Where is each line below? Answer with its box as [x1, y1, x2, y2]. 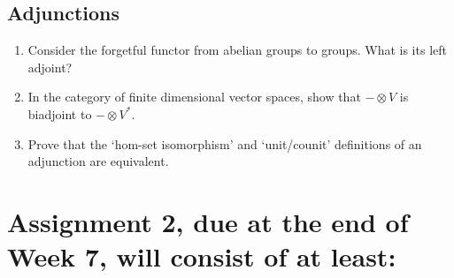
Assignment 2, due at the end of [7, 203, 409, 239]
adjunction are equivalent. [27, 152, 169, 170]
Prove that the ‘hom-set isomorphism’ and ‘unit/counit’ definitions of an [27, 134, 422, 153]
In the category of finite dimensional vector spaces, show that [27, 87, 361, 106]
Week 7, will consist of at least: [7, 238, 396, 274]
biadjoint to [27, 104, 92, 123]
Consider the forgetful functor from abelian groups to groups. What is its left [27, 41, 447, 59]
